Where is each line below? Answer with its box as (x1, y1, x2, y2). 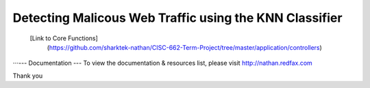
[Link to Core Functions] (29, 34, 99, 42)
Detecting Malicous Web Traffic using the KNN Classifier (12, 10, 343, 25)
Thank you (12, 72, 43, 80)
